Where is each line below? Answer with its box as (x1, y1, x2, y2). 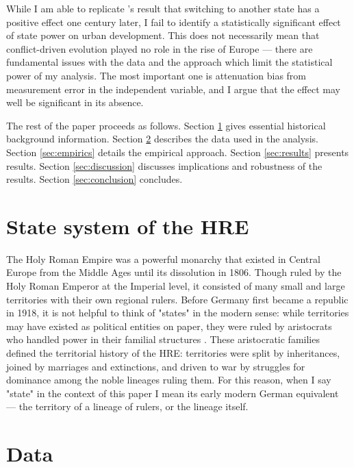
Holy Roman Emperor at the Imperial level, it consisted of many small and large (6, 279, 345, 293)
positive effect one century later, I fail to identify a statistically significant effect (6, 14, 341, 29)
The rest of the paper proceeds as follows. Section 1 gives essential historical (6, 118, 326, 132)
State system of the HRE (6, 212, 249, 240)
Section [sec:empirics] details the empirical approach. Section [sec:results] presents (6, 144, 349, 159)
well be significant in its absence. (6, 95, 144, 110)
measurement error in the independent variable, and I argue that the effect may (6, 81, 340, 96)
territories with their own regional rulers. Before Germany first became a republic (6, 292, 349, 306)
